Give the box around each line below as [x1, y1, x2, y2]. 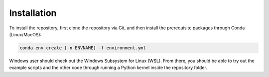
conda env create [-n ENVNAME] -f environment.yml [19, 45, 146, 51]
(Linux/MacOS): [9, 31, 42, 37]
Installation [9, 7, 57, 18]
